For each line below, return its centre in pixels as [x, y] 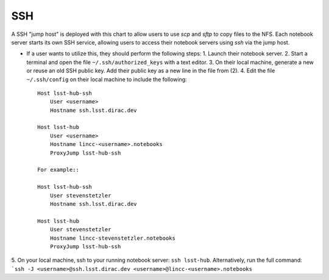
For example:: [58, 170]
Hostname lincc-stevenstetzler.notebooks [113, 238]
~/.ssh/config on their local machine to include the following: [107, 79]
